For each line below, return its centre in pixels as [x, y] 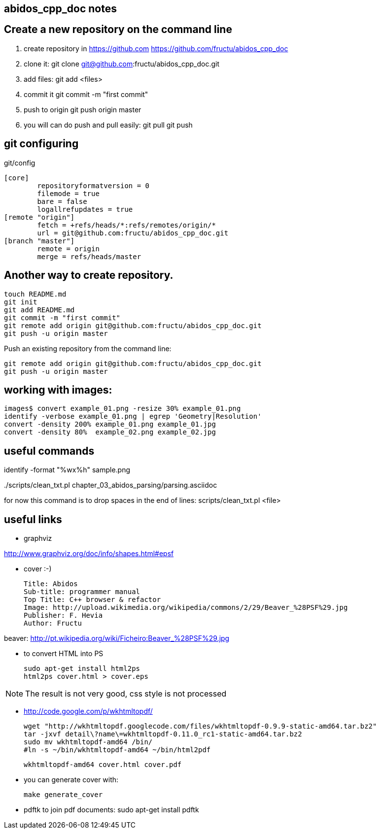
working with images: [58, 390]
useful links [33, 519]
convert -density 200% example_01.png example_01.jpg [110, 424]
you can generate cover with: [71, 780]
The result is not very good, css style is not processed [126, 694]
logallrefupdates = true [85, 209]
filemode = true [68, 193]
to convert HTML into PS [64, 654]
